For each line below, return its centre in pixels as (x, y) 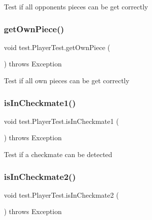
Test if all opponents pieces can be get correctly (76, 6)
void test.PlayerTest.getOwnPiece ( (57, 47)
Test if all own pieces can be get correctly (67, 80)
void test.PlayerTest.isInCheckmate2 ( (61, 194)
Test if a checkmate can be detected (58, 154)
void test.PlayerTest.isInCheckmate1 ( (61, 121)
